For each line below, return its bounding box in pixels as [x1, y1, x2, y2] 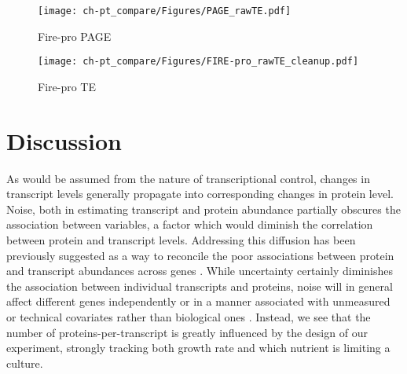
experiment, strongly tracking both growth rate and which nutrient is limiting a [6, 339, 390, 356]
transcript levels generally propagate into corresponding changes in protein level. [6, 185, 394, 202]
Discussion [6, 124, 122, 156]
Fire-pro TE [38, 78, 96, 94]
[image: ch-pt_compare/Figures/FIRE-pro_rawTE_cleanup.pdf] [38, 56, 359, 68]
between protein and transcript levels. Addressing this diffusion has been [6, 232, 356, 247]
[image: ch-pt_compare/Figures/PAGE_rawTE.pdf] [38, 5, 291, 16]
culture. [6, 354, 43, 371]
